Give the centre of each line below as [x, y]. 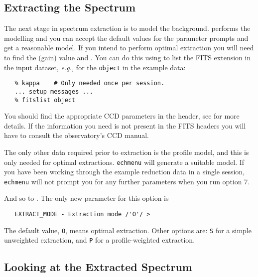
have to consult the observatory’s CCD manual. [76, 135]
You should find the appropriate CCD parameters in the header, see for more [122, 116]
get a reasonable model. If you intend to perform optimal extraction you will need [129, 48]
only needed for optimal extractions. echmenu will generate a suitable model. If [124, 162]
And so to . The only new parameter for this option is [86, 198]
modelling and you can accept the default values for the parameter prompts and [126, 38]
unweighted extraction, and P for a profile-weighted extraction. [100, 240]
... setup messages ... [54, 91]
